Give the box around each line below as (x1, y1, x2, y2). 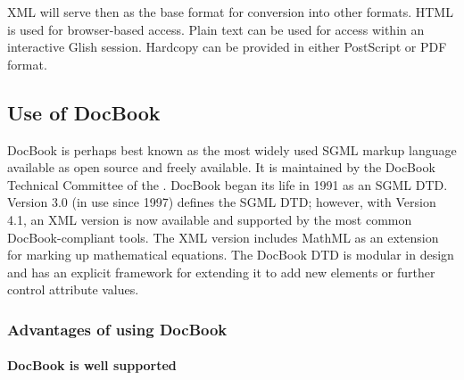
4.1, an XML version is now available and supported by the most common (7, 210, 412, 228)
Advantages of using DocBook (7, 318, 228, 340)
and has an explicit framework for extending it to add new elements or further (7, 262, 435, 281)
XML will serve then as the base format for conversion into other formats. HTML (7, 3, 453, 21)
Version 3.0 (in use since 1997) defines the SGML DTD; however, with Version (7, 193, 436, 211)
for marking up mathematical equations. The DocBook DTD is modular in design (7, 245, 454, 264)
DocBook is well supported (7, 356, 177, 375)
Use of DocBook (7, 98, 161, 126)
